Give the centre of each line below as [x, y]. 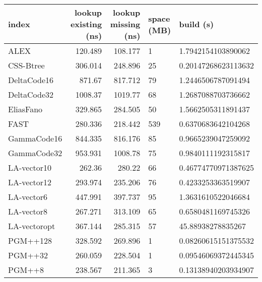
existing [86, 24]
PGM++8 [26, 270]
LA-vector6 [28, 197]
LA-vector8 [28, 211]
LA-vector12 [30, 182]
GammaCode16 [35, 138]
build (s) [196, 24]
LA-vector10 [30, 167]
